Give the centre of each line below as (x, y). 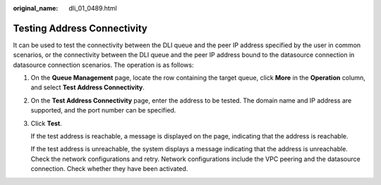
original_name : (36, 8)
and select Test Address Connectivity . (87, 87)
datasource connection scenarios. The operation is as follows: (103, 65)
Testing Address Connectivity (80, 28)
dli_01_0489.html (93, 8)
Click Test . (47, 123)
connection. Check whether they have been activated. (109, 169)
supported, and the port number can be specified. (103, 110)
